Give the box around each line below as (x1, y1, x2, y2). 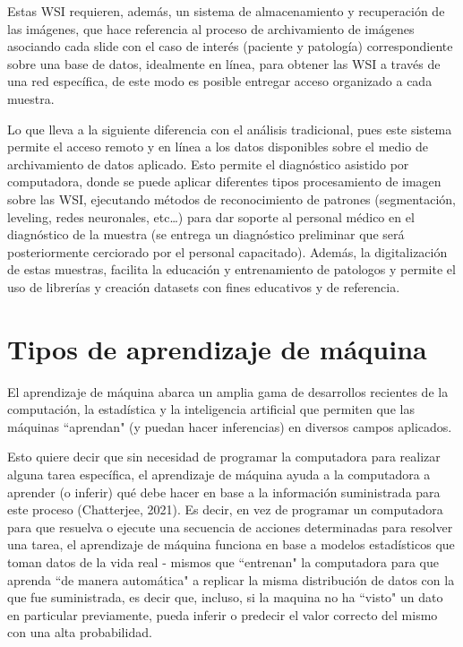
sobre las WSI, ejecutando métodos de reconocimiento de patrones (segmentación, (7, 189, 456, 208)
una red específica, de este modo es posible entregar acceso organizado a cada (7, 72, 433, 91)
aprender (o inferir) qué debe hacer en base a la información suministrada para (7, 482, 441, 501)
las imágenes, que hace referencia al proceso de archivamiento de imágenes (7, 19, 415, 38)
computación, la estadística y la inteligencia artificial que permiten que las (7, 400, 415, 418)
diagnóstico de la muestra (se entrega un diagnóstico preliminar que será (7, 225, 405, 244)
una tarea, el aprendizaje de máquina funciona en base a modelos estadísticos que (7, 535, 455, 554)
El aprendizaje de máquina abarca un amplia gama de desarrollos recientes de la (7, 382, 449, 401)
